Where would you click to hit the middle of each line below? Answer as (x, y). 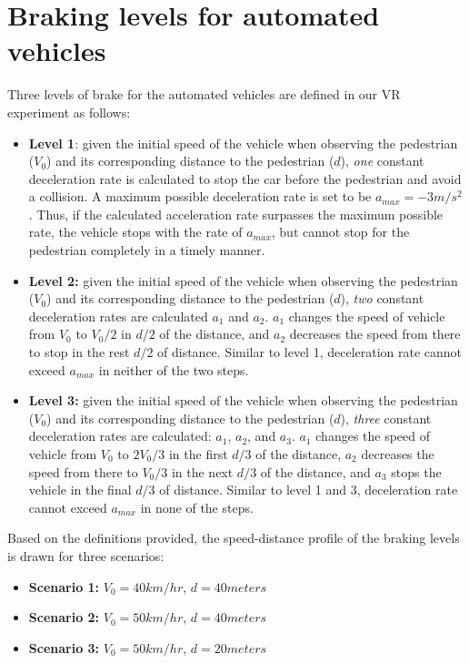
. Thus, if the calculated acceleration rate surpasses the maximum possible (236, 214)
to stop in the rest (79, 352)
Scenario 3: (64, 647)
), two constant (382, 298)
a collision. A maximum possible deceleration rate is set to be (200, 196)
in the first (198, 454)
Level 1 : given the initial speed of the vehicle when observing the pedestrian (243, 143)
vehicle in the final (80, 490)
